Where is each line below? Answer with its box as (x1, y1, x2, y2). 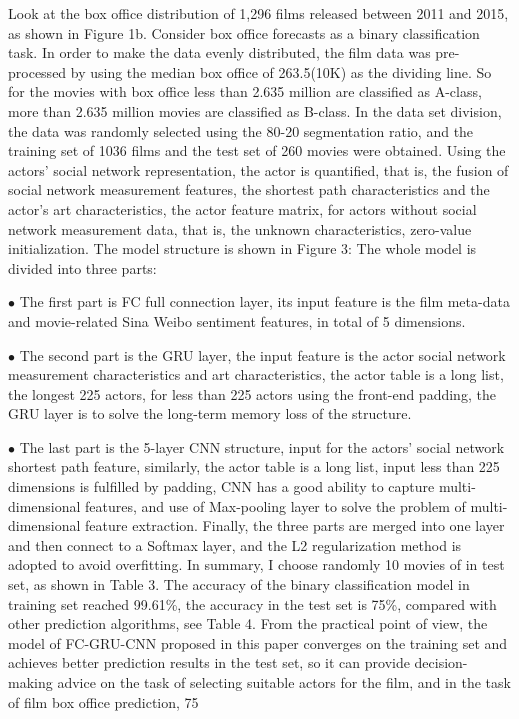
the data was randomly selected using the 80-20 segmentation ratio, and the (8, 120, 474, 141)
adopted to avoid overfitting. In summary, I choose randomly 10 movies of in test (8, 554, 505, 575)
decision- (414, 652, 468, 673)
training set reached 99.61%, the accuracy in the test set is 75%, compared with (8, 593, 497, 614)
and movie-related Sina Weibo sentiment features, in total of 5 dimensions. (8, 310, 466, 331)
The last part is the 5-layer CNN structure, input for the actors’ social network (19, 436, 505, 457)
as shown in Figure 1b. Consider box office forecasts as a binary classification (8, 22, 480, 43)
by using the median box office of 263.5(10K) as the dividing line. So (70, 61, 492, 82)
